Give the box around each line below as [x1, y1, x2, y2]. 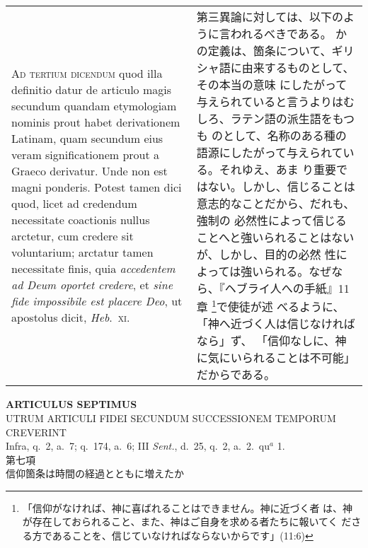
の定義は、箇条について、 [196, 42, 332, 59]
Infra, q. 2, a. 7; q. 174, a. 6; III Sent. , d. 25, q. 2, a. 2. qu [6, 438, 270, 453]
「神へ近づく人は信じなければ [196, 315, 355, 332]
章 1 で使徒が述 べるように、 [196, 296, 345, 315]
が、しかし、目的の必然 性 [196, 246, 336, 262]
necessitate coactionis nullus [11, 211, 150, 228]
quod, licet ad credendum [11, 195, 137, 212]
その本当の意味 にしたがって [196, 76, 347, 93]
